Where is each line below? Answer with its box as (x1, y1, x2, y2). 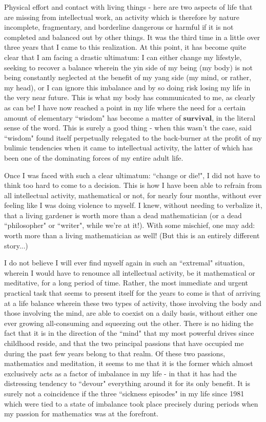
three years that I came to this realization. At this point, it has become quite (4, 42, 247, 52)
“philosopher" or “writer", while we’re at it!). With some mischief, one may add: (4, 220, 255, 231)
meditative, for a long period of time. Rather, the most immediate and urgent (4, 277, 249, 288)
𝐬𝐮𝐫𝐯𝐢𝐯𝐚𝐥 (183, 114, 212, 122)
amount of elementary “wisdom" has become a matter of (4, 112, 181, 123)
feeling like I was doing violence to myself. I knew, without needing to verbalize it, (4, 200, 262, 210)
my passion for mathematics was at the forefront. (4, 408, 159, 419)
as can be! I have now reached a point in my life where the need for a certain (4, 102, 246, 112)
